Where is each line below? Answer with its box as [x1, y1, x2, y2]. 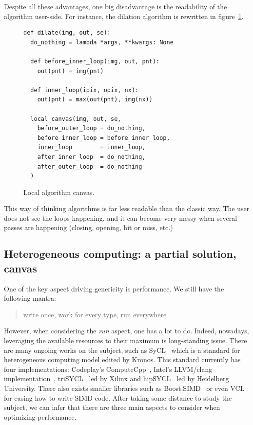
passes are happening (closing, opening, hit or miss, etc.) [4, 222, 173, 232]
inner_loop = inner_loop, [37, 144, 146, 151]
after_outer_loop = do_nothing [37, 163, 142, 170]
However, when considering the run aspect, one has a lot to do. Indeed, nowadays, [4, 326, 249, 336]
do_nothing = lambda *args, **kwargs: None [30, 39, 174, 46]
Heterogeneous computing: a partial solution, [4, 246, 236, 261]
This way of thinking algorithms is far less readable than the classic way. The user [4, 203, 250, 213]
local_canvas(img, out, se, [30, 115, 121, 122]
